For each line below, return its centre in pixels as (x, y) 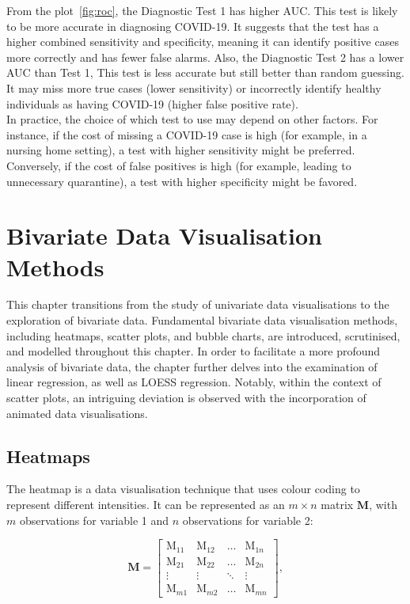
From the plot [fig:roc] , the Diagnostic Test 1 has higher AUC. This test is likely (202, 10)
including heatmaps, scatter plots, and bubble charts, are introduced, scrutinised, (203, 335)
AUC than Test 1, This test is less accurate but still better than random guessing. (205, 72)
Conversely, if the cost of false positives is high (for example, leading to (179, 165)
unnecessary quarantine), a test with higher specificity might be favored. (182, 181)
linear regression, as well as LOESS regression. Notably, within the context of (194, 382)
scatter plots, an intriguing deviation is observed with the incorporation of (186, 397)
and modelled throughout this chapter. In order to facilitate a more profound (194, 351)
